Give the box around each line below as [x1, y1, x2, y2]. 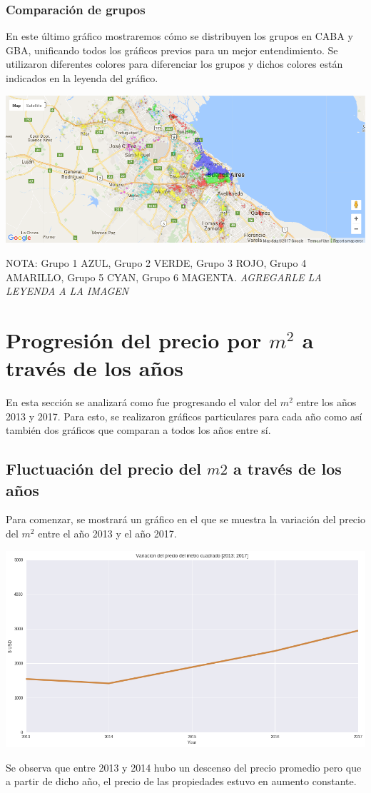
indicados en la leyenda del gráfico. [6, 71, 158, 85]
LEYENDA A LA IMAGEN [6, 283, 129, 298]
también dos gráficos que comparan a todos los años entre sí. [6, 423, 271, 438]
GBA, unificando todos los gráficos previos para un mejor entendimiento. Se [6, 42, 338, 57]
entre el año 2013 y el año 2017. [38, 526, 177, 541]
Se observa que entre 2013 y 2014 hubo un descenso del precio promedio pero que [6, 759, 362, 774]
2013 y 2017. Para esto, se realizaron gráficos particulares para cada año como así [6, 408, 362, 423]
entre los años [296, 395, 357, 410]
